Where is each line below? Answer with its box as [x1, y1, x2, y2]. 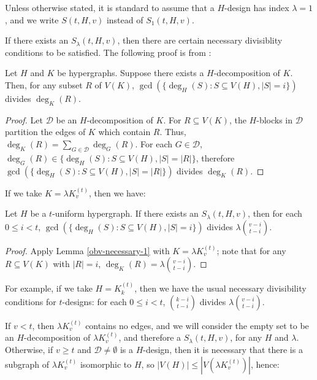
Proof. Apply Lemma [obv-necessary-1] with [5, 244, 170, 257]
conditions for [5, 295, 56, 308]
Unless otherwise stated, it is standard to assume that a [5, 1, 215, 14]
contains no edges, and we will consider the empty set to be [85, 319, 309, 332]
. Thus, [159, 125, 186, 138]
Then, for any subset [5, 78, 83, 91]
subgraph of [5, 357, 50, 370]
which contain [98, 125, 151, 138]
